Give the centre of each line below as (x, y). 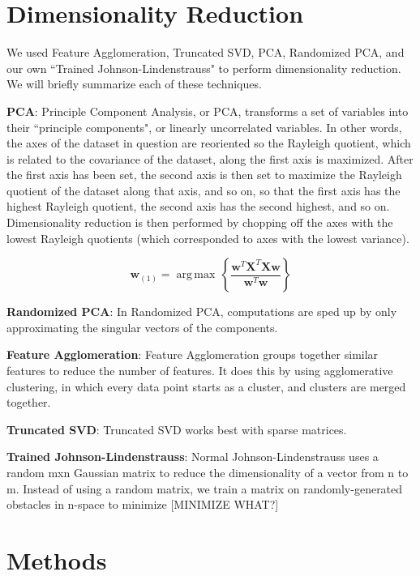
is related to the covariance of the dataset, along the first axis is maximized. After (210, 158)
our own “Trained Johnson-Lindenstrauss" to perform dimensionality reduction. (204, 68)
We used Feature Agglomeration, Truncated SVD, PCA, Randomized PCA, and (206, 52)
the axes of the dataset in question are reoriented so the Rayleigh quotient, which (209, 143)
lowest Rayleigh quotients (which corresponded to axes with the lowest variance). (208, 238)
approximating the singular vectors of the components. (142, 327)
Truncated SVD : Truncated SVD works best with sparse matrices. (177, 429)
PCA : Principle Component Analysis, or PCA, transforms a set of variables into (208, 111)
